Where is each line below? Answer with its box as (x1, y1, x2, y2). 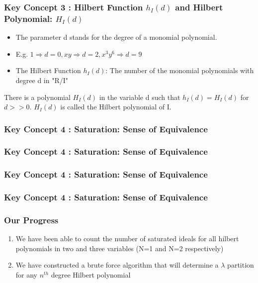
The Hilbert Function (15, 65, 81, 76)
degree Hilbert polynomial (51, 270, 131, 280)
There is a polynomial (4, 92, 71, 102)
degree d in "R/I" (15, 75, 68, 85)
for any (15, 270, 38, 280)
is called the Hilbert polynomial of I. (60, 101, 172, 112)
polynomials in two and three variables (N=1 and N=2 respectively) (15, 243, 224, 253)
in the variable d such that (99, 92, 180, 102)
